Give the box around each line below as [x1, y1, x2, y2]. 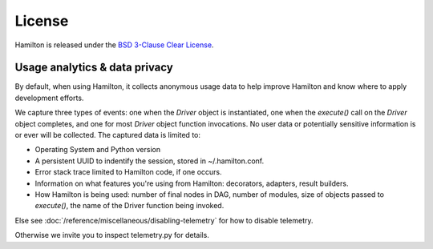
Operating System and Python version [34, 145, 160, 155]
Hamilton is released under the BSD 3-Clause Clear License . [14, 40, 214, 50]
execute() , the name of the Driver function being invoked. [34, 201, 225, 211]
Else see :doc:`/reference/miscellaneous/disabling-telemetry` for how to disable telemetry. [14, 215, 314, 225]
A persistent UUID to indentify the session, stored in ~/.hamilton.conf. [34, 156, 265, 166]
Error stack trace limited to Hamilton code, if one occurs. [34, 167, 222, 177]
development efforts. [14, 93, 84, 102]
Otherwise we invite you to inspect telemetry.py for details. [14, 231, 210, 240]
